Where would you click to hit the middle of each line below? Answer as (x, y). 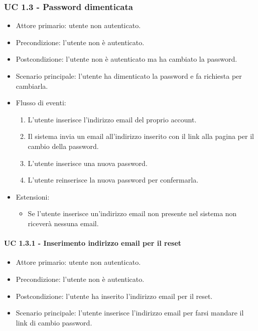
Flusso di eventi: (41, 103)
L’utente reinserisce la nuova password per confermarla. (113, 180)
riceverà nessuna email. (63, 223)
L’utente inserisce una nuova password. (88, 163)
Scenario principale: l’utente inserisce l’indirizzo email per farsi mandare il (130, 313)
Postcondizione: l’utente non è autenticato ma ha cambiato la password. (126, 59)
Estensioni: (33, 196)
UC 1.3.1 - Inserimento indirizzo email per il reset (93, 243)
